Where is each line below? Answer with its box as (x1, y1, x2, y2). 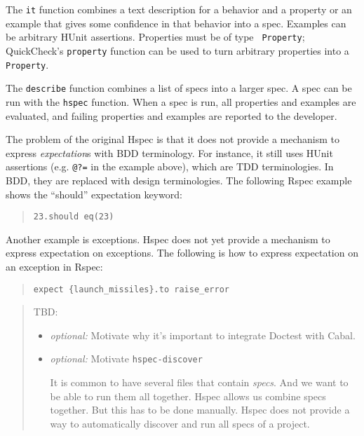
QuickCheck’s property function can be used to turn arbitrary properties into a (6, 43, 349, 57)
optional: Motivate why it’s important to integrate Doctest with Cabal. (50, 327, 356, 342)
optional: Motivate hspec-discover (50, 351, 203, 366)
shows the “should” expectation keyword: (6, 186, 182, 201)
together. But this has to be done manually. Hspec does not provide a (50, 402, 350, 417)
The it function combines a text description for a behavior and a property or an (6, 2, 352, 16)
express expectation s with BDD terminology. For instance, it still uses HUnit (6, 145, 333, 160)
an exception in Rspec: (6, 259, 103, 273)
